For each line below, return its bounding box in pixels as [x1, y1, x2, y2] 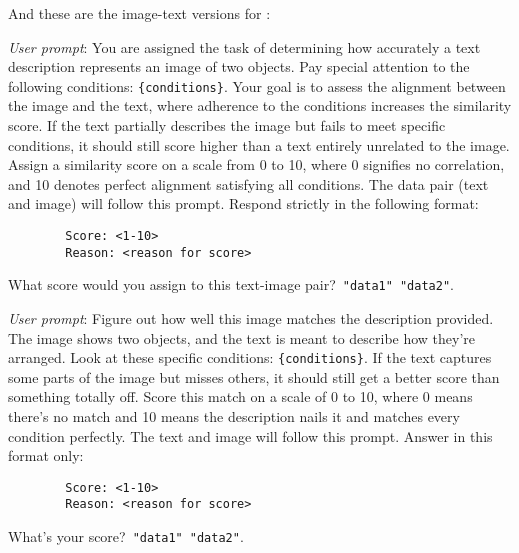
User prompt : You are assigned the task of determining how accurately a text [8, 36, 481, 57]
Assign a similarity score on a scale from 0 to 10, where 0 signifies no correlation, [8, 154, 505, 175]
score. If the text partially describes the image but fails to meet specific [8, 115, 446, 136]
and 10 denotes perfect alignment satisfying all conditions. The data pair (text [8, 173, 489, 194]
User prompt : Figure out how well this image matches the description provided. [8, 307, 494, 328]
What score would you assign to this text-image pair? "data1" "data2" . [8, 274, 454, 295]
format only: [8, 445, 84, 466]
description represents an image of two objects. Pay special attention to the [8, 56, 470, 77]
